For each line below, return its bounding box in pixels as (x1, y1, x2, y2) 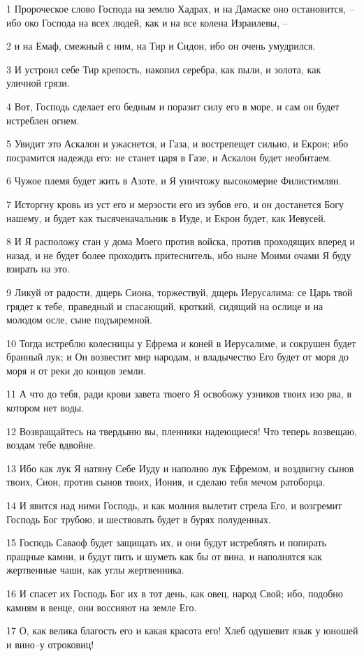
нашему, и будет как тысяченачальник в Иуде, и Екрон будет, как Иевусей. (6, 210, 326, 225)
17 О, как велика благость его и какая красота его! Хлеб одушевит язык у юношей (6, 623, 358, 638)
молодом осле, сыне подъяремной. (6, 312, 152, 327)
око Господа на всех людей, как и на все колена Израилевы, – (24, 15, 288, 29)
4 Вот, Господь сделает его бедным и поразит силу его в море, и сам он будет (6, 99, 340, 113)
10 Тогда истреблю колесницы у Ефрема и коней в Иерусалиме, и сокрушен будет (6, 335, 356, 350)
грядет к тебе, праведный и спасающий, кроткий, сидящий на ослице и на (6, 298, 323, 313)
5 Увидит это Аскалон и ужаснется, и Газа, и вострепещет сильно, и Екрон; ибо (6, 136, 349, 151)
